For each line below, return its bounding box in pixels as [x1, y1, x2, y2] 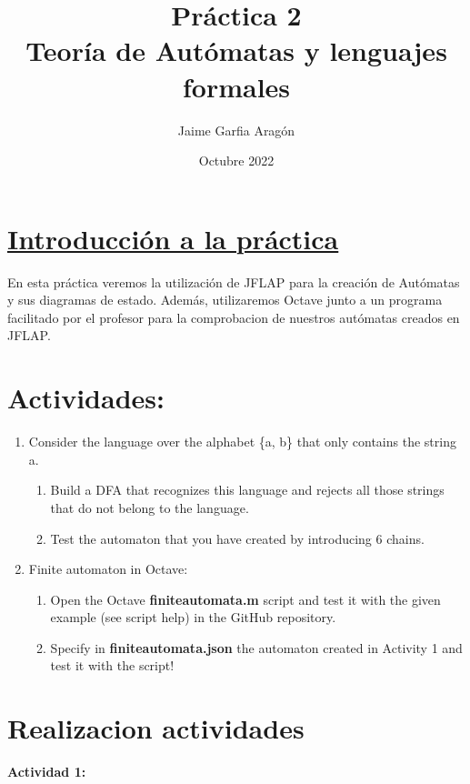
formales [182, 67, 291, 105]
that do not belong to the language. [50, 498, 249, 517]
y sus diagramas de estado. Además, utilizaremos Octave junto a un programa [7, 290, 443, 309]
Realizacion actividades [7, 709, 305, 747]
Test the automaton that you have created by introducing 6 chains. [50, 528, 425, 548]
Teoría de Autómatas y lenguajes [25, 32, 447, 69]
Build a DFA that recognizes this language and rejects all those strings [50, 480, 445, 499]
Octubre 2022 [198, 151, 275, 170]
